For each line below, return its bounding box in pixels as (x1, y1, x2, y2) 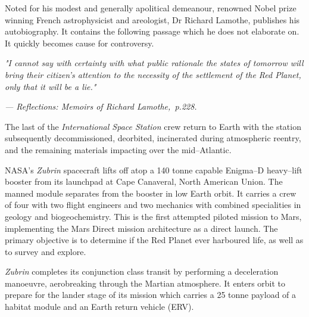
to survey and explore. (5, 245, 86, 257)
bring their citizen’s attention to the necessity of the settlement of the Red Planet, (5, 68, 301, 80)
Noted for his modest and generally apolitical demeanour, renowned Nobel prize (5, 2, 296, 14)
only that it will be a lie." (5, 80, 96, 92)
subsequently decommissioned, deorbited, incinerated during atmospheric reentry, (5, 132, 301, 144)
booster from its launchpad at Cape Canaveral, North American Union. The (5, 175, 283, 188)
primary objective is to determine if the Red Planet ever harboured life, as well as (5, 234, 304, 246)
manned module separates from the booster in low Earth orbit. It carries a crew (5, 187, 296, 199)
